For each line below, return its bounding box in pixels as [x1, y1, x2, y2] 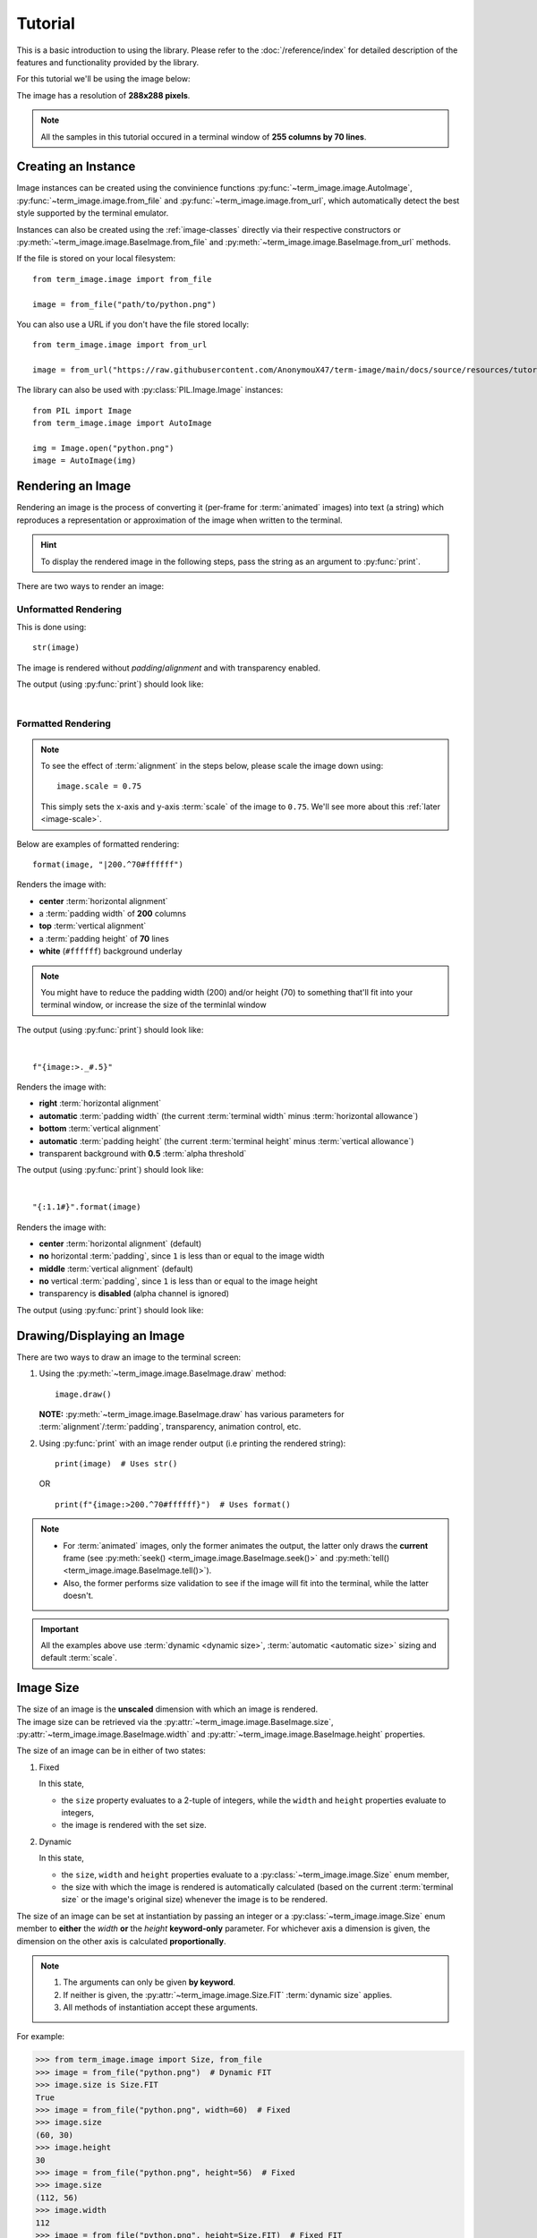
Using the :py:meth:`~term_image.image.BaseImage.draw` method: [38, 1368, 286, 1379]
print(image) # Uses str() [55, 1459, 178, 1469]
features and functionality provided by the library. [16, 56, 200, 67]
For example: [16, 2030, 65, 2041]
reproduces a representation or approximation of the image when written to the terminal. [16, 515, 344, 525]
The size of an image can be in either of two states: [16, 1746, 206, 1756]
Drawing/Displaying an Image [16, 1328, 185, 1343]
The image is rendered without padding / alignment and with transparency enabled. [16, 662, 321, 673]
